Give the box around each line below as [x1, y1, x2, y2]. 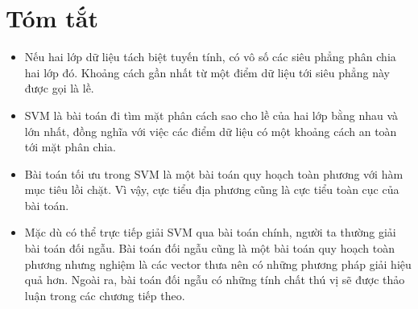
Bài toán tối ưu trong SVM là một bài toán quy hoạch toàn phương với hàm [24, 165, 404, 182]
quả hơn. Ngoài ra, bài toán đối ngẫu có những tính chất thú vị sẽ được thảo [24, 271, 405, 288]
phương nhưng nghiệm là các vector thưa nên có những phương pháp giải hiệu [24, 255, 412, 272]
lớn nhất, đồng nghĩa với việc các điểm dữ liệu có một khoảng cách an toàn [24, 122, 397, 139]
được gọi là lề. [24, 80, 94, 97]
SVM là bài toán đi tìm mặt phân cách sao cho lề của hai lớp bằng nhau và [24, 106, 399, 123]
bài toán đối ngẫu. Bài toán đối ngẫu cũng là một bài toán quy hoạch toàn [24, 240, 395, 257]
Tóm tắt [6, 2, 98, 35]
